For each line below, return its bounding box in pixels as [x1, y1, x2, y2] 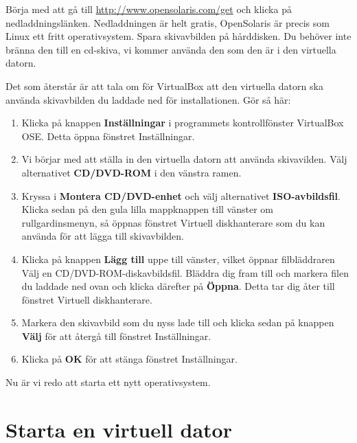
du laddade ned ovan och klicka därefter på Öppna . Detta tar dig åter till [21, 279, 335, 293]
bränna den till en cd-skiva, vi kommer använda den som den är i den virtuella [5, 42, 336, 56]
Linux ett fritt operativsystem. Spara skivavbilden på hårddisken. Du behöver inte [5, 29, 352, 43]
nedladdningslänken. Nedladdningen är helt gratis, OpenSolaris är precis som [5, 15, 330, 30]
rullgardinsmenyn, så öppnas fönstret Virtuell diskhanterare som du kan [21, 215, 325, 229]
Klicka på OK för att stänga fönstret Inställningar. [21, 352, 238, 366]
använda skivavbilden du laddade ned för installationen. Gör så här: [5, 92, 291, 106]
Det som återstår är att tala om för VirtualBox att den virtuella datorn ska [5, 78, 323, 93]
